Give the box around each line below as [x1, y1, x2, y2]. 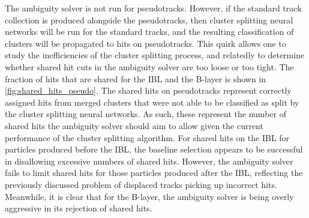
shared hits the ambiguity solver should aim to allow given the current [5, 119, 263, 132]
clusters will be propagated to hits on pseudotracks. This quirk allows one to [5, 37, 286, 49]
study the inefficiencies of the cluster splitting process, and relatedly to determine [5, 49, 305, 61]
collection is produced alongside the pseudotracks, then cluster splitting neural [5, 13, 293, 26]
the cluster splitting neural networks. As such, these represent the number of [5, 107, 286, 120]
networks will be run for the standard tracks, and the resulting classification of [5, 25, 294, 38]
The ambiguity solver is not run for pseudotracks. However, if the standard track [5, 2, 302, 14]
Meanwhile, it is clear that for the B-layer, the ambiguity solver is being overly [5, 190, 294, 202]
